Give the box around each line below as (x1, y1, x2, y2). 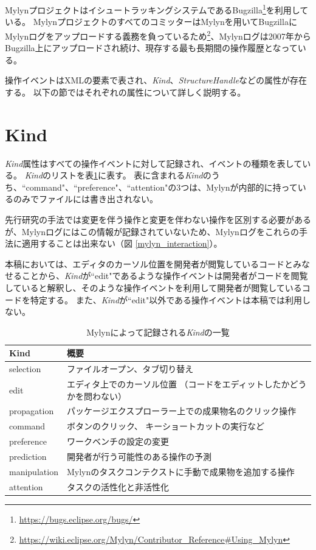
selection (9, 362, 41, 375)
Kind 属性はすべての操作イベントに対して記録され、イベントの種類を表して (5, 157, 303, 169)
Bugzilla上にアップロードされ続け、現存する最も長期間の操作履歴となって (5, 41, 298, 54)
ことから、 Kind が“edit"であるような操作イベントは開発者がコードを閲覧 (21, 269, 308, 282)
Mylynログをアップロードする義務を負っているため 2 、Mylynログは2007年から (5, 27, 311, 42)
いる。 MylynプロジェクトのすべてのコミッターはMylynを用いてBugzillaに (5, 15, 297, 28)
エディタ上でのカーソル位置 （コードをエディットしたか (66, 378, 290, 390)
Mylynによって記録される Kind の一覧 (86, 325, 230, 338)
